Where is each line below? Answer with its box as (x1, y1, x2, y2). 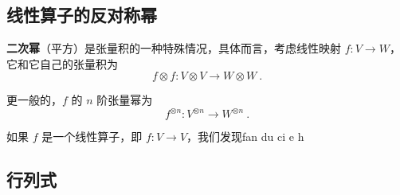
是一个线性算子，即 (41, 128, 143, 145)
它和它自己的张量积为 (6, 55, 118, 72)
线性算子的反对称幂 (6, 2, 157, 27)
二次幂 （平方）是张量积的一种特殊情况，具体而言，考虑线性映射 (6, 40, 341, 57)
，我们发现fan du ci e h (186, 128, 304, 145)
